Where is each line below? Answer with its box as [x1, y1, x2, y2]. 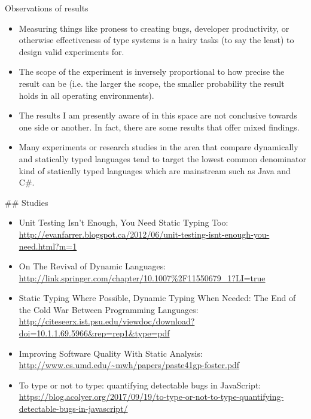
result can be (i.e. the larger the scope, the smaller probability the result [19, 77, 285, 89]
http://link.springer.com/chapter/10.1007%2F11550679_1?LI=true [19, 271, 266, 284]
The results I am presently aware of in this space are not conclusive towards [19, 109, 297, 122]
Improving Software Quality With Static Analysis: [19, 347, 203, 359]
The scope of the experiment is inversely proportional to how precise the [19, 65, 285, 78]
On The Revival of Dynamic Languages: [19, 260, 166, 272]
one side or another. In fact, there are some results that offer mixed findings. [19, 120, 300, 133]
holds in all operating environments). [19, 89, 154, 101]
